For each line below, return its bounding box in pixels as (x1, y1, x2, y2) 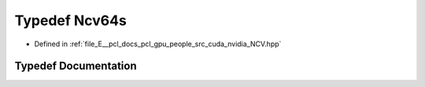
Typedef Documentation (14, 60, 137, 73)
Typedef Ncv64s (14, 12, 128, 29)
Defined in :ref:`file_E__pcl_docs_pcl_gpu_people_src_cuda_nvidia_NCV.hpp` (34, 39, 282, 49)
